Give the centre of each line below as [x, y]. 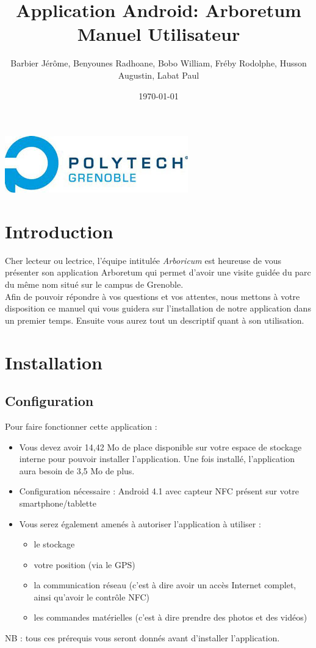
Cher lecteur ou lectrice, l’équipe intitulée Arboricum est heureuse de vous [143, 260]
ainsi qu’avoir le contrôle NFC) [92, 596]
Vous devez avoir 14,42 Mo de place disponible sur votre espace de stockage [160, 447]
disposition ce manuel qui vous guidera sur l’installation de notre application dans [158, 308]
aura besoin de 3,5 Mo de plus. [77, 470]
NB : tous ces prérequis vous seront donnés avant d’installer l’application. [142, 638]
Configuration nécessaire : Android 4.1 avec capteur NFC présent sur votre [159, 491]
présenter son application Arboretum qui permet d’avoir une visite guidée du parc [158, 272]
